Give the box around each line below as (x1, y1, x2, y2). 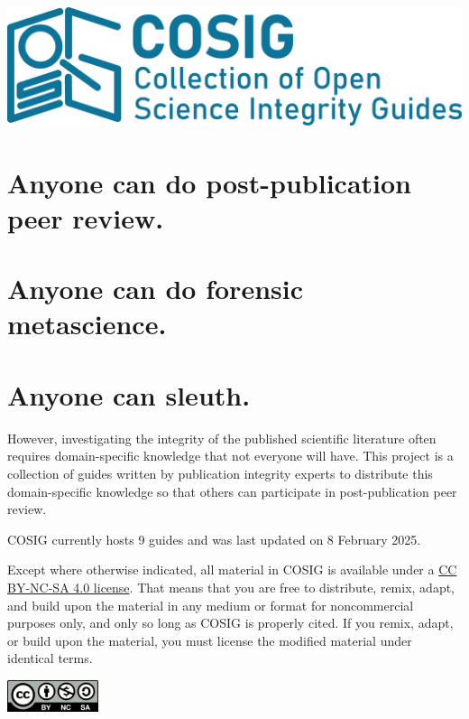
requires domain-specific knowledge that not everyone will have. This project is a (7, 446, 454, 465)
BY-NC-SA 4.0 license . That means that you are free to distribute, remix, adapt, (7, 577, 455, 596)
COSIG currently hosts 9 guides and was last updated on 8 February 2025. (7, 529, 421, 548)
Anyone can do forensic (7, 270, 303, 307)
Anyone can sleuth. (7, 376, 251, 413)
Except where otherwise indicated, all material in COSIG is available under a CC (7, 560, 457, 579)
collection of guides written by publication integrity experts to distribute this (7, 463, 433, 482)
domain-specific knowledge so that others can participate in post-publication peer (7, 481, 457, 500)
